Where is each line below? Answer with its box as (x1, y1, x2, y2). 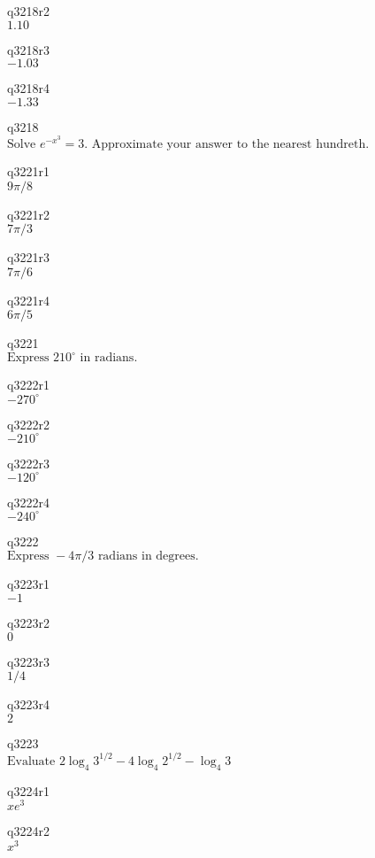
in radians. (80, 352, 138, 365)
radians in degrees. (97, 550, 199, 563)
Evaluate (7, 754, 56, 768)
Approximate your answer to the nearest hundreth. (91, 138, 370, 151)
